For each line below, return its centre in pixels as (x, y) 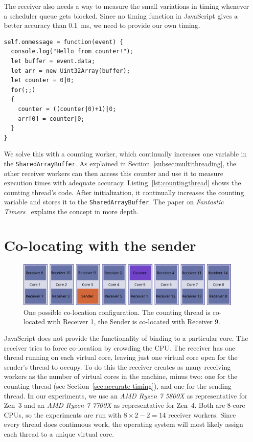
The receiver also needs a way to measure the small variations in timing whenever (126, 6)
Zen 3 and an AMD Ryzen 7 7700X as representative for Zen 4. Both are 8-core (125, 405)
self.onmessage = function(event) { (64, 42)
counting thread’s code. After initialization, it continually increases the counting (124, 192)
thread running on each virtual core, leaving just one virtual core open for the (121, 357)
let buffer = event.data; (53, 61)
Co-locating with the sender (100, 245)
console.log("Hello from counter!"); (72, 52)
